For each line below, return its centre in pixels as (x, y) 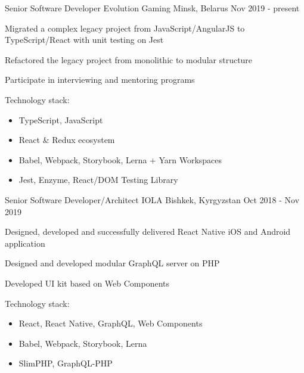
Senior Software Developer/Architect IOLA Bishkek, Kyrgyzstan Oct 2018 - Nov (152, 199)
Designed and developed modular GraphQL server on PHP (112, 263)
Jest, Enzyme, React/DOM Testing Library (98, 180)
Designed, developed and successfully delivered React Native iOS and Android (148, 231)
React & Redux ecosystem (67, 140)
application (25, 243)
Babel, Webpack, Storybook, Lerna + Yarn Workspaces (120, 159)
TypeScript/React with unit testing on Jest (84, 40)
